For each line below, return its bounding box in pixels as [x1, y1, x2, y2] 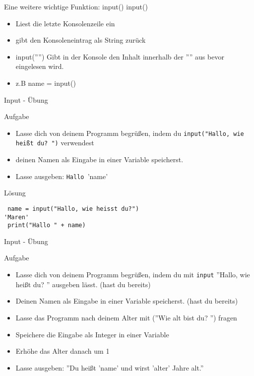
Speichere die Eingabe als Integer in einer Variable [15, 329, 169, 339]
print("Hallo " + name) [7, 222, 86, 229]
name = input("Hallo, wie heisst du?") [7, 205, 139, 212]
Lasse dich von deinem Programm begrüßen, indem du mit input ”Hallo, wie [15, 269, 250, 280]
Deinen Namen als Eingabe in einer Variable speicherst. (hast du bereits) [15, 296, 238, 306]
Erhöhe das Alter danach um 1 [15, 346, 110, 356]
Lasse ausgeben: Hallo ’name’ [15, 171, 108, 181]
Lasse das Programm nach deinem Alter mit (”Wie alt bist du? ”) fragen [15, 312, 237, 322]
